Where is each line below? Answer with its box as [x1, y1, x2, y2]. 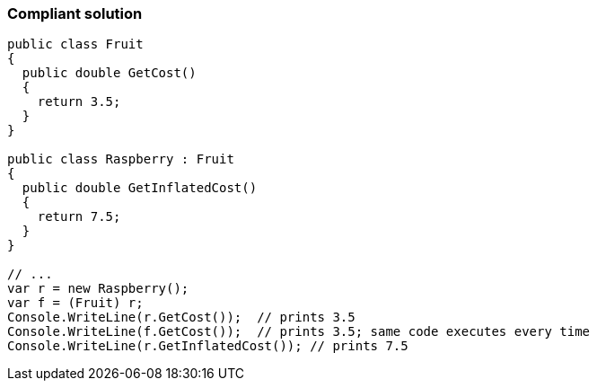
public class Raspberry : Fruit [7, 152, 234, 167]
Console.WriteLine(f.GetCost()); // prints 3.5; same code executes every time [7, 324, 591, 339]
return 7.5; [37, 209, 121, 225]
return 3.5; [37, 94, 121, 110]
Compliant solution [7, 4, 143, 22]
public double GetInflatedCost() [22, 181, 258, 196]
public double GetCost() [22, 66, 197, 81]
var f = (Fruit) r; [7, 295, 144, 311]
